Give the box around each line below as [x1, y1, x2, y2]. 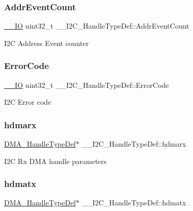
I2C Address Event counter [4, 37, 89, 48]
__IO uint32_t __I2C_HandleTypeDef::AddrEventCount [4, 20, 189, 31]
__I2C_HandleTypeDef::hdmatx [82, 197, 186, 208]
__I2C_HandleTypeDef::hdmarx [82, 138, 186, 149]
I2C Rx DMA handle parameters [4, 155, 107, 166]
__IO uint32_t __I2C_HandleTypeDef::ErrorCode [4, 79, 169, 90]
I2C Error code [4, 97, 52, 107]
